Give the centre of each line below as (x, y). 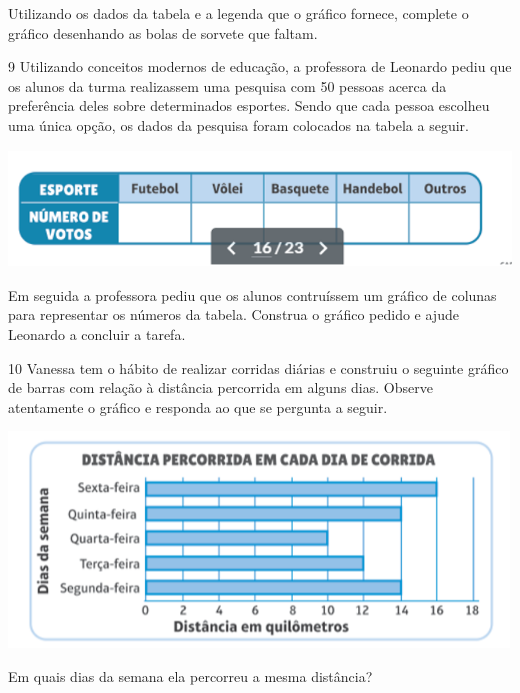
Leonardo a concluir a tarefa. (97, 333)
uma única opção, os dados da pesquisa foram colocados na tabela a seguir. (238, 124)
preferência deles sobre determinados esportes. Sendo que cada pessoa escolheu (249, 105)
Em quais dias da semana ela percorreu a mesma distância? (190, 675)
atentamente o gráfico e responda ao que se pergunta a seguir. (198, 406)
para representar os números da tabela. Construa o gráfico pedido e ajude (233, 314)
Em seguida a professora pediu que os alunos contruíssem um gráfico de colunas (252, 294)
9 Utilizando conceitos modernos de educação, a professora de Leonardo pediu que (260, 66)
